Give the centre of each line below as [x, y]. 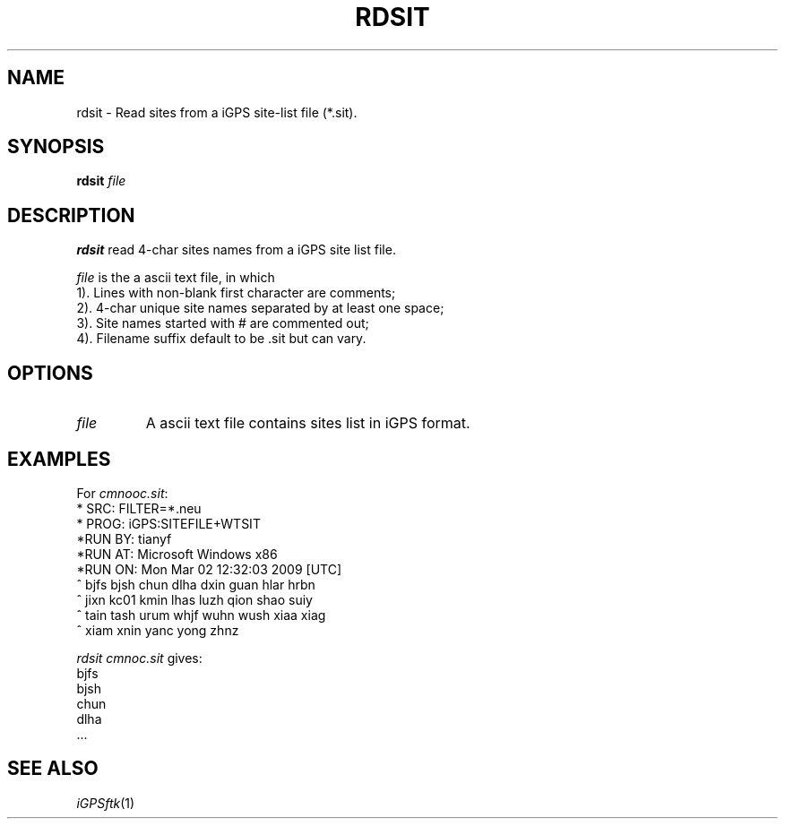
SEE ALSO [53, 769]
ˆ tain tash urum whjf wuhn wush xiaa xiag [201, 615]
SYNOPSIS [56, 147]
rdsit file [101, 181]
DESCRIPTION [71, 215]
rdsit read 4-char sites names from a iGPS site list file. [236, 250]
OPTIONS [50, 373]
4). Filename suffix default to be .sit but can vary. [221, 339]
